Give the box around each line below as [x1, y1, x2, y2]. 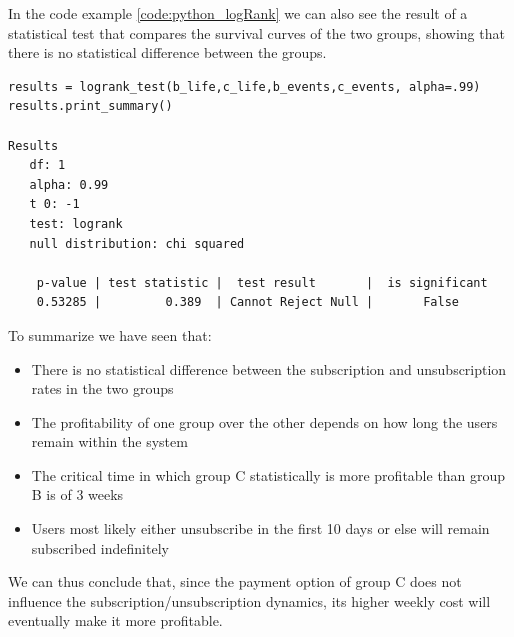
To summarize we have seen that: [8, 324, 212, 345]
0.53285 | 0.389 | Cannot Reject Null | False [36, 295, 460, 310]
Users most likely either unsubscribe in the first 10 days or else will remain [31, 518, 490, 539]
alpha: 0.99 [29, 177, 109, 192]
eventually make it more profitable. [8, 610, 223, 631]
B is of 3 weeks [31, 484, 124, 505]
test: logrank [29, 216, 123, 231]
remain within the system [31, 431, 188, 452]
